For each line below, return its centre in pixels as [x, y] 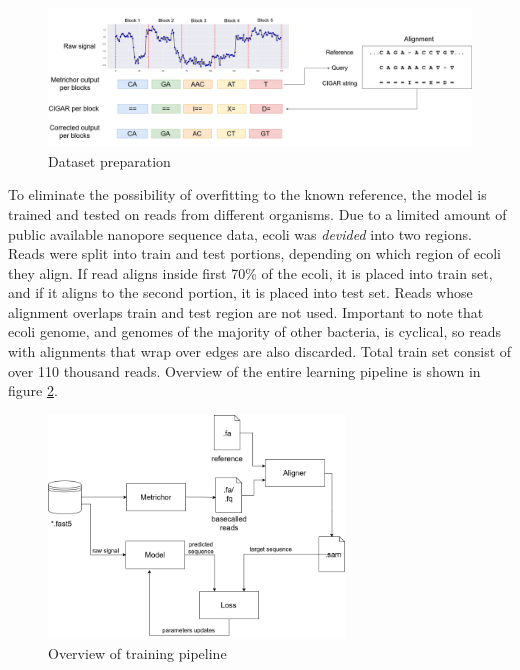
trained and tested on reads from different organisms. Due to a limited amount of [257, 213]
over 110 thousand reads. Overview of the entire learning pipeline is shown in [244, 370]
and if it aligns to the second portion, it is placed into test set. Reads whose [240, 292]
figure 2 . [33, 390]
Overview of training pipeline [137, 653]
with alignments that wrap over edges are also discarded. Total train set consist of [260, 351]
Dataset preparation [109, 160]
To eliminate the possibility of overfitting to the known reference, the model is [247, 194]
